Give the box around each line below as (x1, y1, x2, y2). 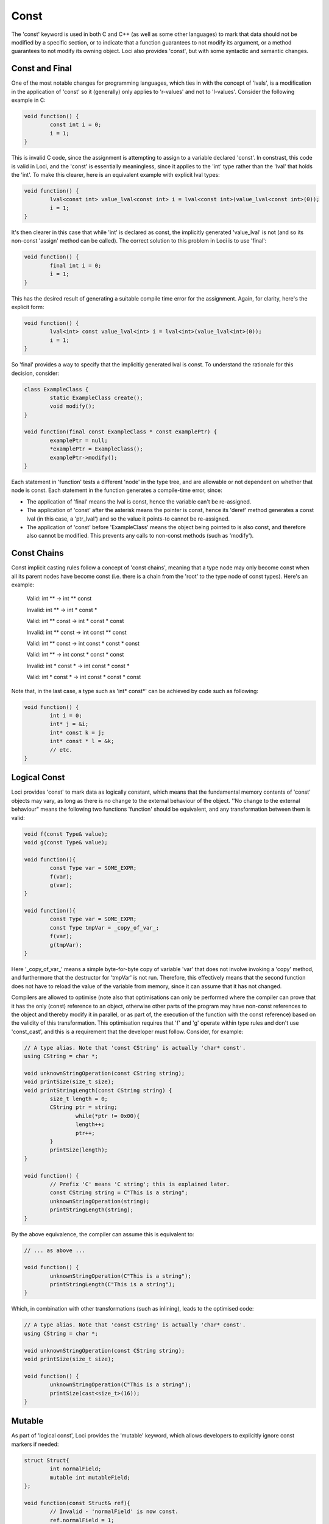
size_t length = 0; (49, 1095, 108, 1103)
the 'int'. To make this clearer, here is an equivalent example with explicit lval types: (11, 171, 221, 178)
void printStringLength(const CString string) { (24, 1087, 172, 1094)
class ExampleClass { (24, 386, 89, 393)
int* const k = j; (49, 729, 105, 736)
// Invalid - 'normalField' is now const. (49, 1508, 179, 1515)
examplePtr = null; (49, 436, 108, 444)
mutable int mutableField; (49, 1474, 130, 1481)
